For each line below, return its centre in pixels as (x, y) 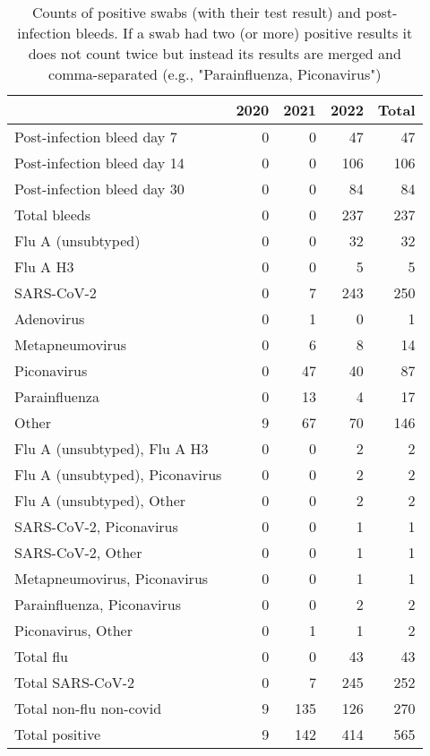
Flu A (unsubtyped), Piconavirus (118, 474)
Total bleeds (52, 215)
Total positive (58, 734)
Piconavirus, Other (73, 630)
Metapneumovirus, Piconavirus (112, 578)
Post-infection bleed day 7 (96, 137)
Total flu (42, 656)
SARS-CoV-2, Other (78, 552)
